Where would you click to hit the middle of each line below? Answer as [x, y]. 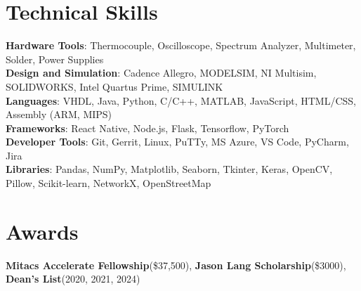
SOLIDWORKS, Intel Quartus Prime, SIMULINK [114, 86]
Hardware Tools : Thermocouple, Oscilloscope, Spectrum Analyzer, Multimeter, [181, 45]
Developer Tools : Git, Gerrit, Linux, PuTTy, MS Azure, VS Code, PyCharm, [177, 142]
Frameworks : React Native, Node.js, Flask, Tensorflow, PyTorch [147, 128]
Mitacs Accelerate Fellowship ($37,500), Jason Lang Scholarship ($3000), [176, 265]
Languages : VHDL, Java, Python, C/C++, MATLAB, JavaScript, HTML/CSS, [181, 100]
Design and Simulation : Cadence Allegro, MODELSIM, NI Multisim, [161, 73]
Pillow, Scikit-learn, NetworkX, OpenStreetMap [109, 183]
